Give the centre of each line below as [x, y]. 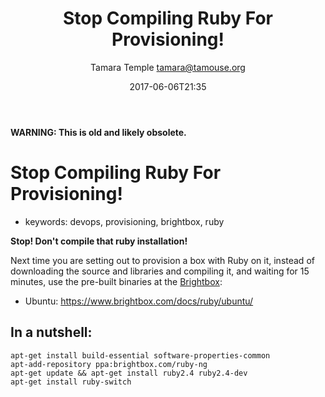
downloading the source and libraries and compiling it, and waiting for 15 [160, 271]
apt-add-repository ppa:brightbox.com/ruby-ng [109, 364]
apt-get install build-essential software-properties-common [140, 355]
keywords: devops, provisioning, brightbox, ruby [124, 221]
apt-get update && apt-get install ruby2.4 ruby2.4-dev [129, 373]
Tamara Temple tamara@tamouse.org [168, 67]
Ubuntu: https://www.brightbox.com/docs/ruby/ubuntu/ [139, 301]
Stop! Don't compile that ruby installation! [99, 241]
